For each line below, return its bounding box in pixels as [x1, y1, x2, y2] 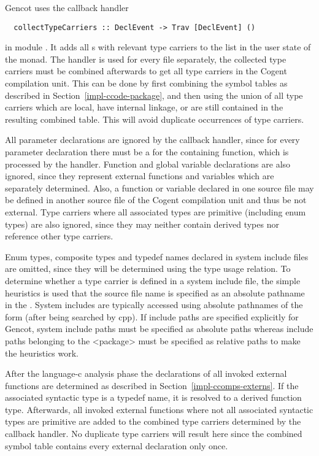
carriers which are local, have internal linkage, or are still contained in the [5, 101, 283, 114]
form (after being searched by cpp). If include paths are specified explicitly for [5, 310, 299, 323]
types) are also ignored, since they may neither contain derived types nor [5, 217, 279, 230]
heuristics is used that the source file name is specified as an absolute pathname [5, 286, 305, 299]
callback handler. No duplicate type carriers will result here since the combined [5, 427, 302, 440]
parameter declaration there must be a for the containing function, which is [5, 145, 289, 158]
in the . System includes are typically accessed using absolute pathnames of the [5, 298, 303, 311]
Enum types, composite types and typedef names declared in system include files [5, 250, 309, 263]
